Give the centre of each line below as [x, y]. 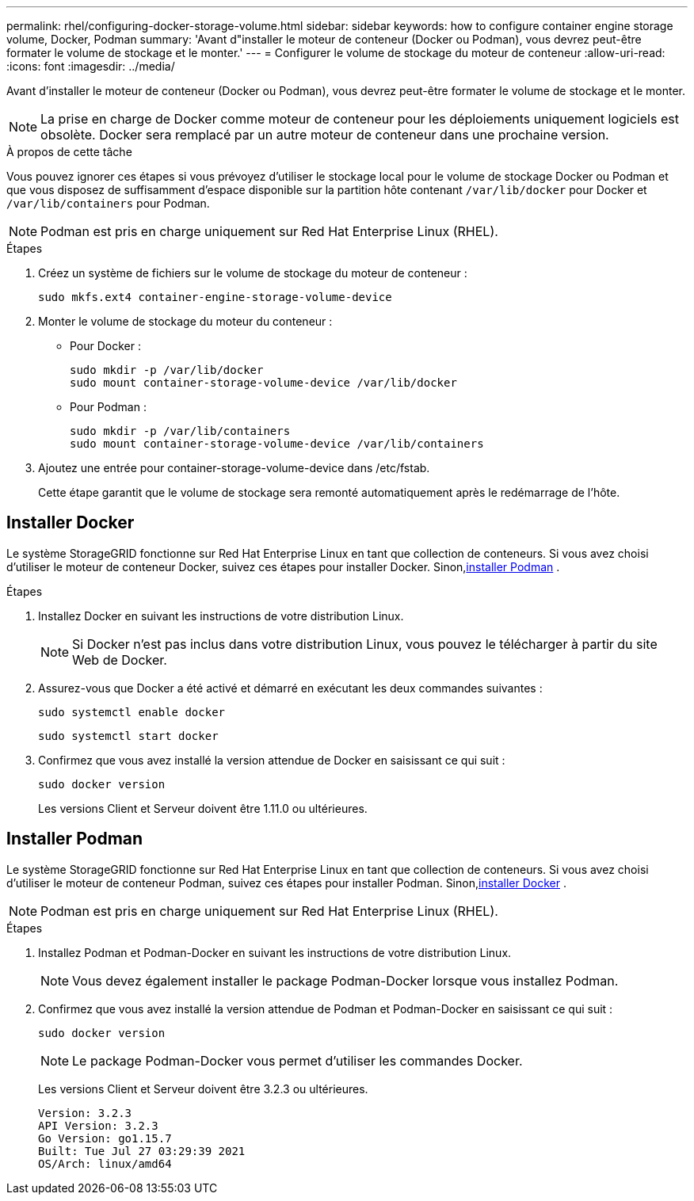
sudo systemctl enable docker [132, 712]
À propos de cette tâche [69, 152]
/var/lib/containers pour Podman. [108, 203]
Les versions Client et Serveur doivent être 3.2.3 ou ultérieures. [203, 1089]
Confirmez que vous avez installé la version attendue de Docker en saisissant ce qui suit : [272, 760]
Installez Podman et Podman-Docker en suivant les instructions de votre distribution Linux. [275, 952]
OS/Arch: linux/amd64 [105, 1163]
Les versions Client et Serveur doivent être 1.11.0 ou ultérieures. [203, 808]
